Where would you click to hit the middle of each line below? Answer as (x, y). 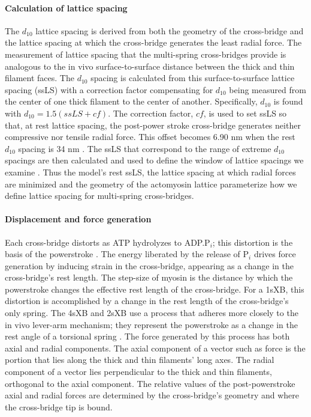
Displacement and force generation (78, 219)
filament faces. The (40, 78)
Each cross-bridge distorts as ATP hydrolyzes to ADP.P (108, 242)
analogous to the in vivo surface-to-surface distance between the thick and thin (150, 66)
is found (288, 101)
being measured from (268, 89)
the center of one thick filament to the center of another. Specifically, (131, 101)
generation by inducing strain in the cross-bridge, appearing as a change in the (149, 265)
